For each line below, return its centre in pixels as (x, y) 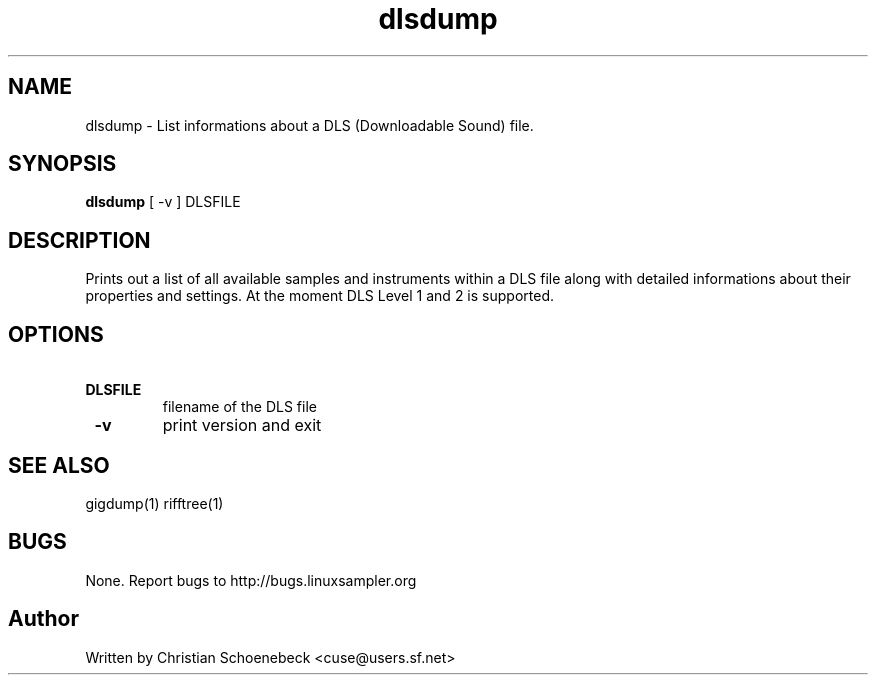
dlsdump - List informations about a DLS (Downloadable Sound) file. (309, 125)
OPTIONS (56, 334)
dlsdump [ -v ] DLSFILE (163, 202)
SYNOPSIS (62, 164)
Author (43, 619)
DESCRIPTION (79, 240)
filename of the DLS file (239, 407)
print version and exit (242, 425)
